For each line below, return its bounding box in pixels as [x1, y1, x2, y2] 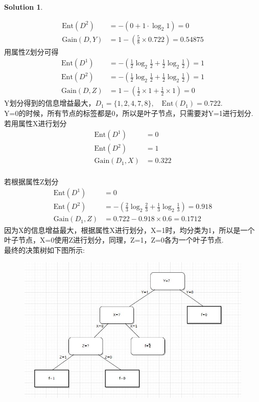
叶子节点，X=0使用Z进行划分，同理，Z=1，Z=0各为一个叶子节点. [4, 234, 224, 245]
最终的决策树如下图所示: [4, 244, 85, 255]
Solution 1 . [4, 2, 43, 12]
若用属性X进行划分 [4, 117, 67, 128]
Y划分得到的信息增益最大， [4, 98, 96, 108]
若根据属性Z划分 [4, 176, 59, 186]
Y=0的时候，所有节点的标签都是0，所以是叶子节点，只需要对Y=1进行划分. [4, 107, 253, 118]
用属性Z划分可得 [4, 46, 59, 57]
